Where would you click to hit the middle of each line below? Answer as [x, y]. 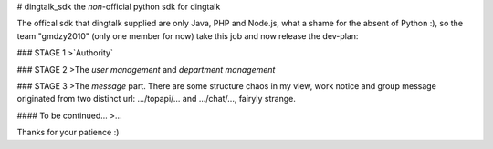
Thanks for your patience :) [68, 133]
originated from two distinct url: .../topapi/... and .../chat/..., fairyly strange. [156, 99]
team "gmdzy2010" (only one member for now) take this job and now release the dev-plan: [188, 35]
